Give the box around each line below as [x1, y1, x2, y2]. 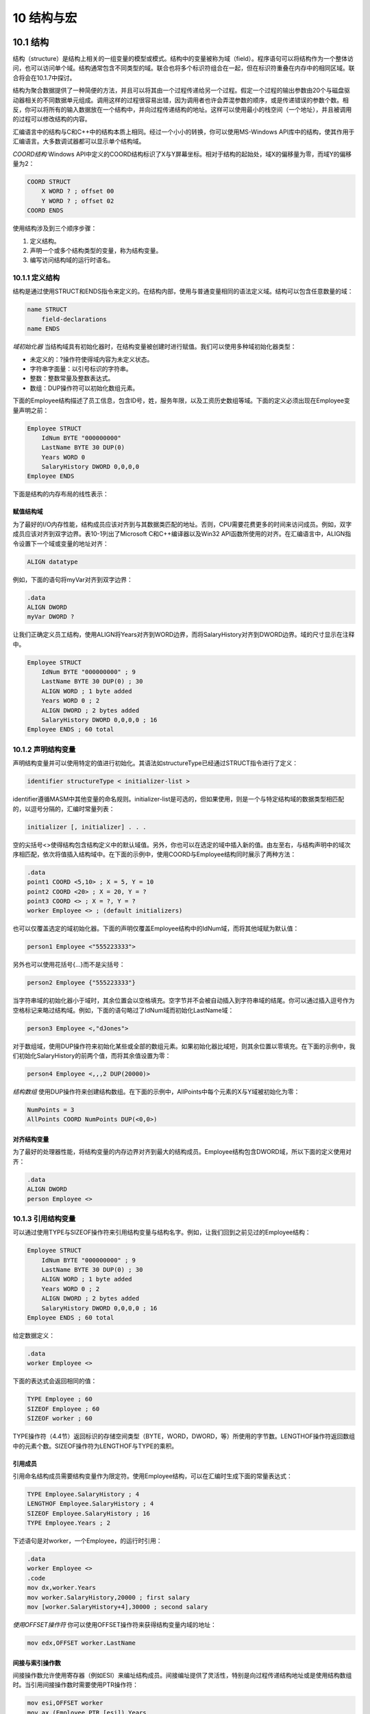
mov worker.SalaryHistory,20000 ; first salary [27, 1593, 190, 1601]
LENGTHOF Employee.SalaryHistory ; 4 [27, 1500, 154, 1508]
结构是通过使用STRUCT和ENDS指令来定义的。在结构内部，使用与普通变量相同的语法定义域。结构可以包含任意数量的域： [12, 287, 354, 295]
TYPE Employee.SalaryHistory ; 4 [27, 1490, 140, 1498]
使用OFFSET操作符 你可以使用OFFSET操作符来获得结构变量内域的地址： [12, 1620, 217, 1628]
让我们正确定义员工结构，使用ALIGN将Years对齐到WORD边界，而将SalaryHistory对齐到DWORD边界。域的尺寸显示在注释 [12, 631, 355, 639]
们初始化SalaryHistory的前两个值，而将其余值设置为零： [12, 1052, 171, 1060]
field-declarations [41, 315, 108, 323]
